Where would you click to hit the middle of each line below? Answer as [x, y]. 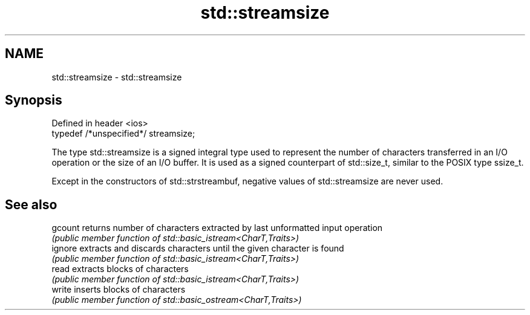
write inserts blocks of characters [119, 290]
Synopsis [34, 100]
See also [31, 204]
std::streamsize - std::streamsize [117, 77]
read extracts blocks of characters [120, 269]
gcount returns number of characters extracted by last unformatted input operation [217, 228]
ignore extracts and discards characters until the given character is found [198, 248]
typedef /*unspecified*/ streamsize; [123, 134]
